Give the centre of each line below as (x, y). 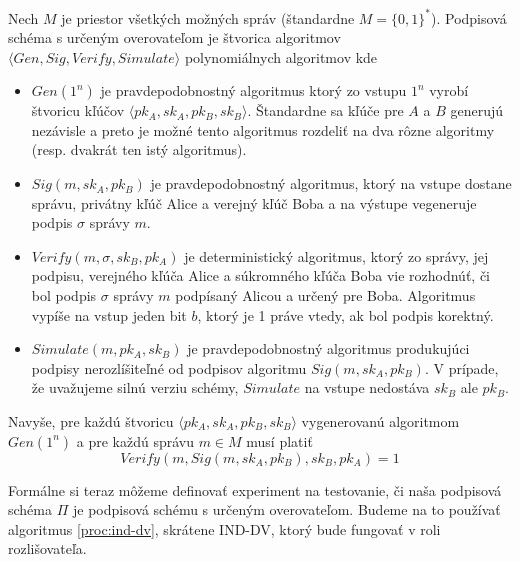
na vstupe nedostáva (367, 387)
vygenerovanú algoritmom (380, 421)
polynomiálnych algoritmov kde (281, 56)
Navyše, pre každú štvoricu (91, 421)
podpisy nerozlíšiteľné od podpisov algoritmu (169, 367)
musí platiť (279, 440)
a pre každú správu (135, 440)
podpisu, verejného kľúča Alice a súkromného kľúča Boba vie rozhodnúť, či (261, 275)
